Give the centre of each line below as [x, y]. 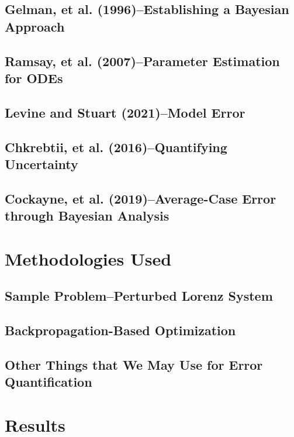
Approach [35, 26]
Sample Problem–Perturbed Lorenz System [139, 296]
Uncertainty [41, 164]
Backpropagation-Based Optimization [120, 330]
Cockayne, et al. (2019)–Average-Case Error [141, 198]
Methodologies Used [88, 258]
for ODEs [34, 78]
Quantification [49, 382]
